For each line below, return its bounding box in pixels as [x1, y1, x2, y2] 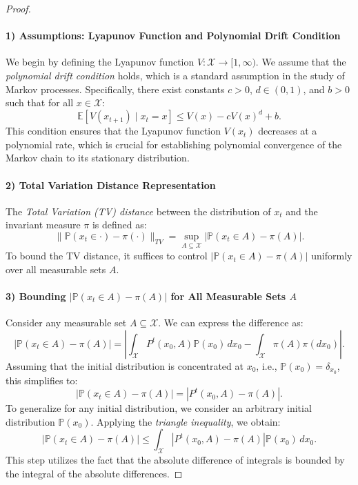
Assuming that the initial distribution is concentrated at [6, 358, 243, 373]
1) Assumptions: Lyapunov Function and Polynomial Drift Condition [6, 28, 341, 43]
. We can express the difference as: [158, 315, 304, 330]
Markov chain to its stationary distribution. [6, 150, 190, 165]
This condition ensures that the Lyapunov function [6, 123, 221, 138]
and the [286, 204, 318, 218]
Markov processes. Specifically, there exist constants [6, 81, 225, 96]
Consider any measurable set [6, 315, 127, 330]
